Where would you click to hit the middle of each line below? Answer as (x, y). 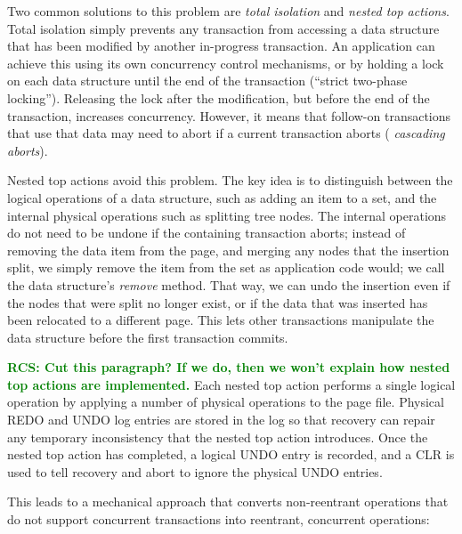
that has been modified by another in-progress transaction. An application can (221, 46)
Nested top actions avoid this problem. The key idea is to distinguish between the (230, 180)
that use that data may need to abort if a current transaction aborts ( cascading (226, 133)
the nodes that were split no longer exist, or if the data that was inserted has (218, 302)
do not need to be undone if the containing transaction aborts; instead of (207, 233)
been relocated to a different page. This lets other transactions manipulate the (221, 320)
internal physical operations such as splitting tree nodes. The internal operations (227, 215)
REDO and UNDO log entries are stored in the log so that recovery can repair (221, 420)
